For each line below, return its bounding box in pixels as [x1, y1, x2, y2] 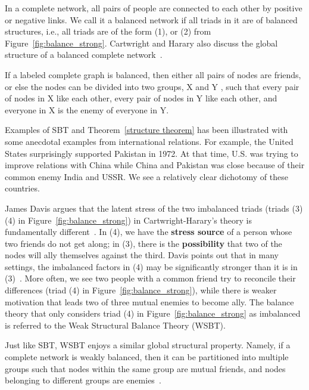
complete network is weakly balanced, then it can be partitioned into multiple [5, 351, 289, 363]
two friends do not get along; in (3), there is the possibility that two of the [5, 237, 282, 249]
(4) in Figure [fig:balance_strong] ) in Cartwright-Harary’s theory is [5, 213, 252, 226]
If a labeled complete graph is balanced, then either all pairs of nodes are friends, [5, 68, 301, 81]
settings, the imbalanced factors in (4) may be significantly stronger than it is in [5, 260, 298, 273]
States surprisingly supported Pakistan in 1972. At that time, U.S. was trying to [5, 147, 298, 159]
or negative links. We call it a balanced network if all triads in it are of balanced [5, 13, 298, 26]
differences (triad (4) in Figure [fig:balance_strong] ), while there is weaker [5, 284, 277, 296]
